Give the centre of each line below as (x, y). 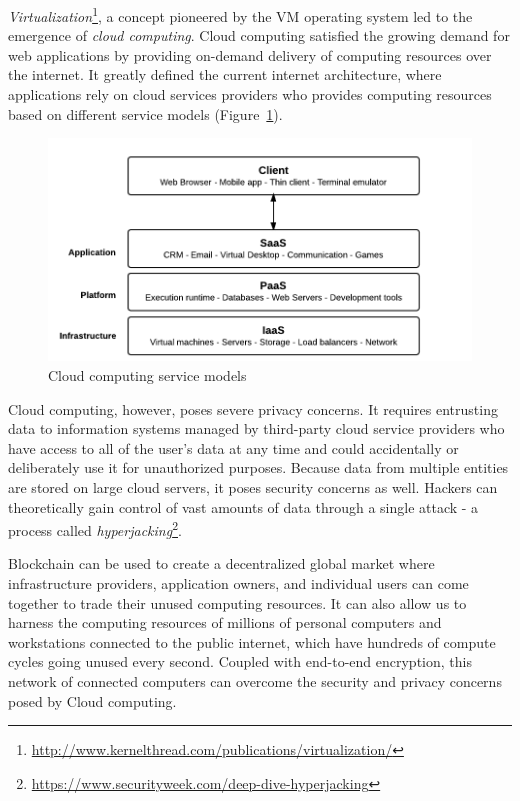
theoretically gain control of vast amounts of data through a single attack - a (243, 506)
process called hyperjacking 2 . (95, 528)
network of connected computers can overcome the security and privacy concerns (255, 680)
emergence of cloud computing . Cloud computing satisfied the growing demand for (259, 35)
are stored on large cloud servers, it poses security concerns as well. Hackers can (253, 486)
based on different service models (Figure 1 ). (145, 113)
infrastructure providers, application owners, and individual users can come (238, 582)
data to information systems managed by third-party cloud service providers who (256, 428)
